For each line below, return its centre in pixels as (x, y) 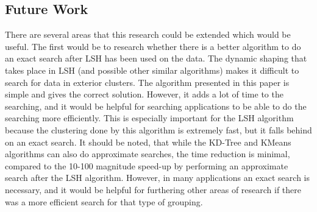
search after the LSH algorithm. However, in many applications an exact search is (157, 178)
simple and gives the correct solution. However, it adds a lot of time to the (144, 94)
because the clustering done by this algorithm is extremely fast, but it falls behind (158, 129)
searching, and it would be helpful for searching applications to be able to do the (156, 106)
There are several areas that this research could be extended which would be (148, 34)
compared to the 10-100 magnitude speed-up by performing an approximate (147, 165)
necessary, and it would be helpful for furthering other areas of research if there (153, 189)
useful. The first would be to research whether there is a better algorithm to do (153, 46)
